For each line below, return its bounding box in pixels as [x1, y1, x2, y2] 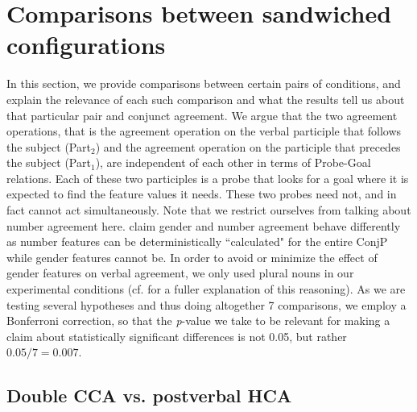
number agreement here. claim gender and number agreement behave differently [6, 217, 401, 234]
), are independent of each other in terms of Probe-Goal [95, 154, 371, 171]
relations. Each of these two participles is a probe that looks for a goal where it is [6, 169, 409, 186]
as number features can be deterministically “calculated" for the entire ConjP [6, 233, 388, 250]
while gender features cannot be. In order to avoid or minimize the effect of [6, 248, 378, 265]
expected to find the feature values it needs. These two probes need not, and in [6, 185, 397, 202]
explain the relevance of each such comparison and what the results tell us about [6, 90, 405, 107]
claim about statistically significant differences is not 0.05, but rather [6, 327, 347, 344]
